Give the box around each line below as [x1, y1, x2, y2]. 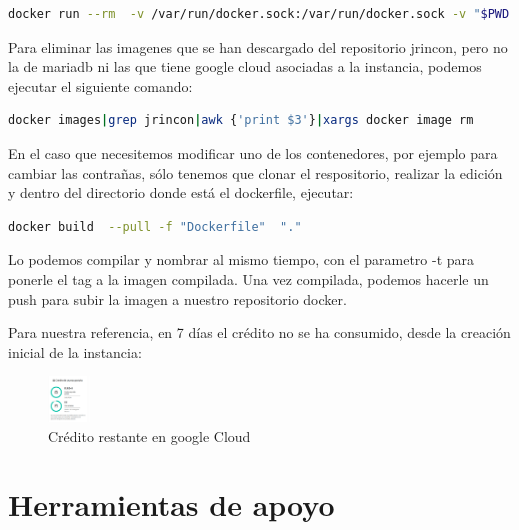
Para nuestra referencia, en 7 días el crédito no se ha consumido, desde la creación [8, 322, 511, 343]
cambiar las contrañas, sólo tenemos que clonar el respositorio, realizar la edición [8, 162, 503, 183]
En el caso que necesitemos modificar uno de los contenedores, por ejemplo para [8, 142, 498, 163]
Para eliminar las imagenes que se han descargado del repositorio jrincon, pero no [8, 36, 508, 57]
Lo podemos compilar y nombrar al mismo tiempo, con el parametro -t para [8, 249, 475, 270]
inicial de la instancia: [8, 341, 142, 362]
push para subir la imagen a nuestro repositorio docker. [8, 288, 347, 309]
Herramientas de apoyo [8, 484, 335, 525]
